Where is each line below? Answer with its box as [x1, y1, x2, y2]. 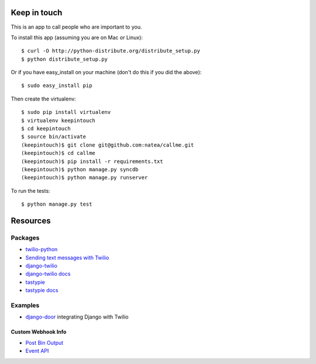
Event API [25, 348, 49, 355]
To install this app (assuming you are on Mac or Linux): [11, 34, 143, 41]
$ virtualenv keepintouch [21, 117, 96, 124]
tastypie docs [25, 287, 59, 294]
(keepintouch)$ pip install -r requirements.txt [21, 158, 163, 165]
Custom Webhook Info [11, 328, 67, 335]
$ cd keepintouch [21, 126, 71, 132]
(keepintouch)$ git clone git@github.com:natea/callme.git [21, 141, 194, 148]
